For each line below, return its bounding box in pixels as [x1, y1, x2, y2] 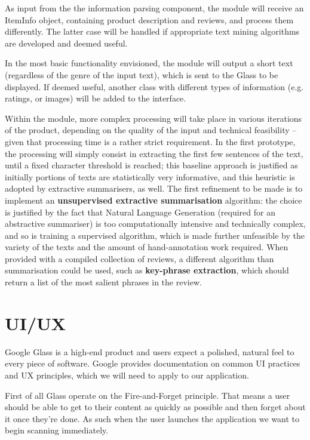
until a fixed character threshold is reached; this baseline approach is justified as [5, 159, 298, 171]
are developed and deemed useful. [5, 36, 128, 49]
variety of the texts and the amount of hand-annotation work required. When [5, 241, 288, 253]
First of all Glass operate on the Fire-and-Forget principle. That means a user [5, 389, 290, 401]
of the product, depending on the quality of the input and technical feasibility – [5, 124, 297, 136]
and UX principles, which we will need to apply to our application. [5, 368, 249, 381]
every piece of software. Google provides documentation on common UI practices [5, 357, 300, 370]
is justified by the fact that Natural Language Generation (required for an [5, 205, 275, 218]
